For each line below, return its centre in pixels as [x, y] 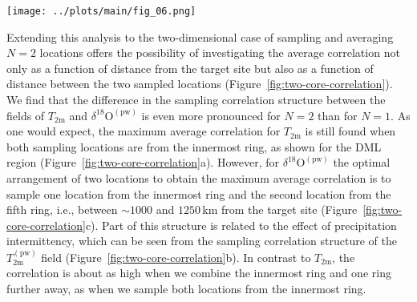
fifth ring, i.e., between [62, 209]
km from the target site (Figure [280, 209]
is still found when [350, 131]
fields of [26, 115]
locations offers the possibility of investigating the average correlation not [220, 52]
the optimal [362, 162]
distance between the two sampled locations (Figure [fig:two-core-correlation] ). [200, 84]
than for [338, 115]
